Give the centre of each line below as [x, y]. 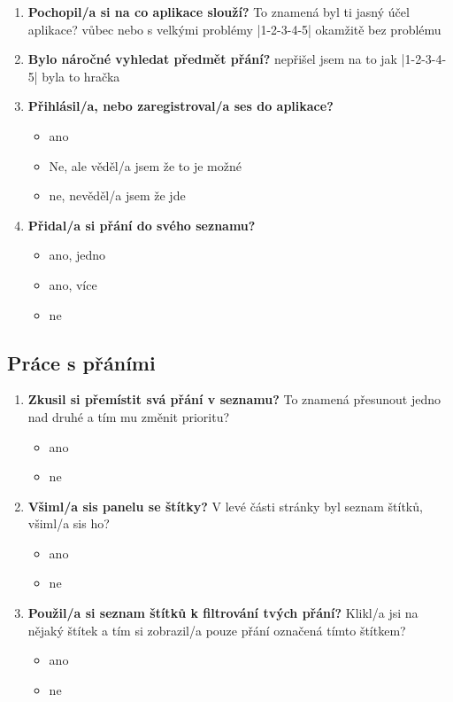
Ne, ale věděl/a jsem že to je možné [145, 165]
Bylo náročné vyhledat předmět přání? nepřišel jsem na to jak [212, 59]
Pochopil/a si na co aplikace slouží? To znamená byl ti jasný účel [219, 12]
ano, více [73, 284]
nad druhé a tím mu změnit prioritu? [129, 416]
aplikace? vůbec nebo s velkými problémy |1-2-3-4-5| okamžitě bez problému [234, 29]
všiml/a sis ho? [69, 523]
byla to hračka [81, 76]
